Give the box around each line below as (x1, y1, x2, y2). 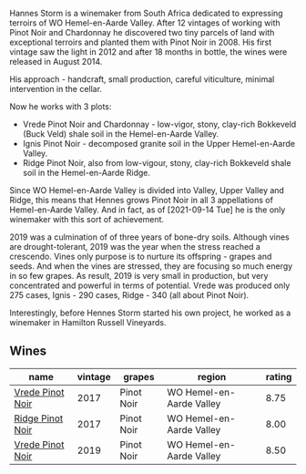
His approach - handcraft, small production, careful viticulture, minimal (9, 74, 275, 85)
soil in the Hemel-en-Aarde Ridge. (22, 168, 151, 178)
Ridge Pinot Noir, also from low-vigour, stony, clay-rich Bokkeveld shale (22, 158, 291, 168)
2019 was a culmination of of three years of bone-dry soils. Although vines (9, 232, 290, 242)
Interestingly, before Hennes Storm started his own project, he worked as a (9, 307, 291, 318)
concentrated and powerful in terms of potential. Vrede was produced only (9, 280, 291, 291)
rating (265, 370, 292, 383)
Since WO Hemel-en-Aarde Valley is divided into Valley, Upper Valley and (9, 185, 285, 195)
